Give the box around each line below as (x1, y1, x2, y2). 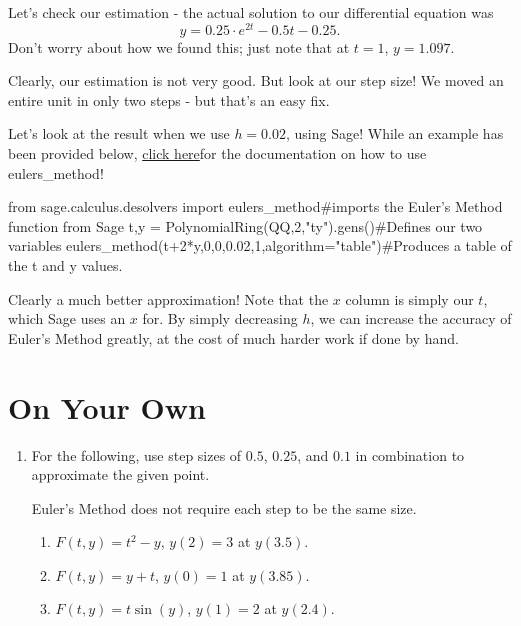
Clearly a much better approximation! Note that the (8, 288, 329, 309)
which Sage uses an (8, 308, 126, 329)
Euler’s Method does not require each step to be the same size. (31, 497, 417, 518)
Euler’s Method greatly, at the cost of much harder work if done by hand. (8, 327, 459, 348)
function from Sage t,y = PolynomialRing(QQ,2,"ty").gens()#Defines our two (8, 215, 483, 236)
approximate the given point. (31, 464, 210, 485)
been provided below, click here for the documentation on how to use (8, 143, 427, 164)
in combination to (355, 444, 465, 465)
